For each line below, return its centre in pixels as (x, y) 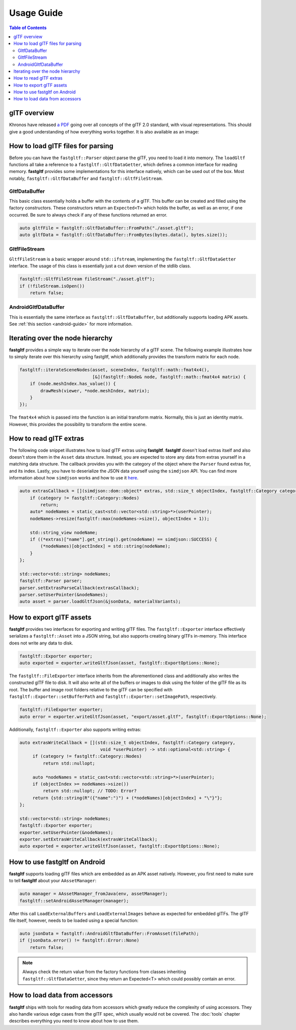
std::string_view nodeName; (64, 532)
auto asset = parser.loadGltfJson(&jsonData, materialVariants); (100, 601)
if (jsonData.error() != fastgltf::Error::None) (79, 941)
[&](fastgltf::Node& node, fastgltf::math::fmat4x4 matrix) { (169, 377)
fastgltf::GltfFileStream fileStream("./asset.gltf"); (87, 279)
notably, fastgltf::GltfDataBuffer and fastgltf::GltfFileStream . (86, 178)
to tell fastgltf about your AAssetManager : (53, 881)
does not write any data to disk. (41, 643)
